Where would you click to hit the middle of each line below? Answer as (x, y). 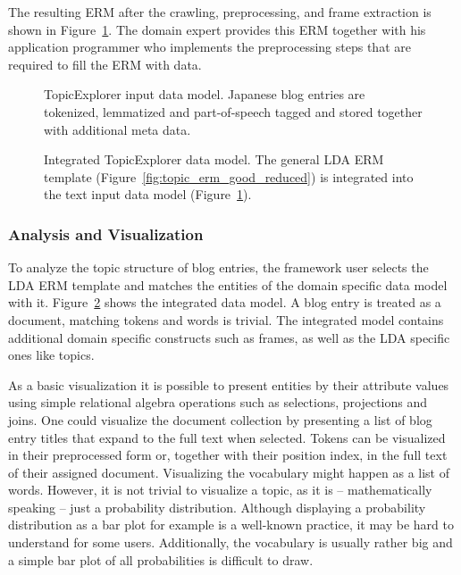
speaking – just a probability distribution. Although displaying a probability (217, 507)
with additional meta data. (117, 129)
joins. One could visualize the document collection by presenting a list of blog (220, 419)
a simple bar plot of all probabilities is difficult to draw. (161, 559)
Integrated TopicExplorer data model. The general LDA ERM (214, 159)
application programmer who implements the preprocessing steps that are (210, 47)
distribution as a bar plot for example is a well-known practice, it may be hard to (231, 525)
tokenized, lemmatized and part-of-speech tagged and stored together (233, 111)
